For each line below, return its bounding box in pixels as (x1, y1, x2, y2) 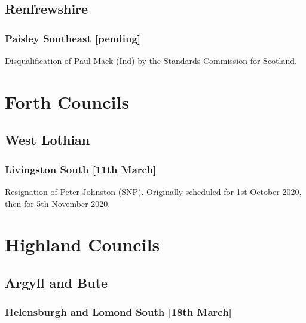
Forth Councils (5, 89, 130, 114)
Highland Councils (5, 232, 160, 257)
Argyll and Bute (5, 273, 108, 291)
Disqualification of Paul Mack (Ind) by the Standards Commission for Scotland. (5, 54, 297, 66)
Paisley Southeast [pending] (5, 31, 141, 45)
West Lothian (5, 130, 90, 149)
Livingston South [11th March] (5, 161, 157, 176)
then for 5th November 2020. (5, 197, 111, 209)
